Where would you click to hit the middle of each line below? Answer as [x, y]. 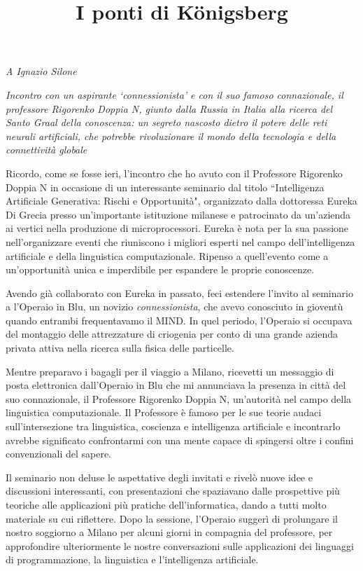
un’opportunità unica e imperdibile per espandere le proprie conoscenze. [160, 269]
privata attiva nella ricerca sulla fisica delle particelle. [120, 348]
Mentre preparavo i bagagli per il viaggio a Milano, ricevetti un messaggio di [170, 371]
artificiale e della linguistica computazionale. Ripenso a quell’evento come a [167, 255]
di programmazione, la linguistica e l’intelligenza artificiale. [132, 559]
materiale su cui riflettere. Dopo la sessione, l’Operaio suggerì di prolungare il [172, 518]
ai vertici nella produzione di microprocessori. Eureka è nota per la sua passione [177, 228]
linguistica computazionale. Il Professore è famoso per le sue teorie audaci [164, 412]
